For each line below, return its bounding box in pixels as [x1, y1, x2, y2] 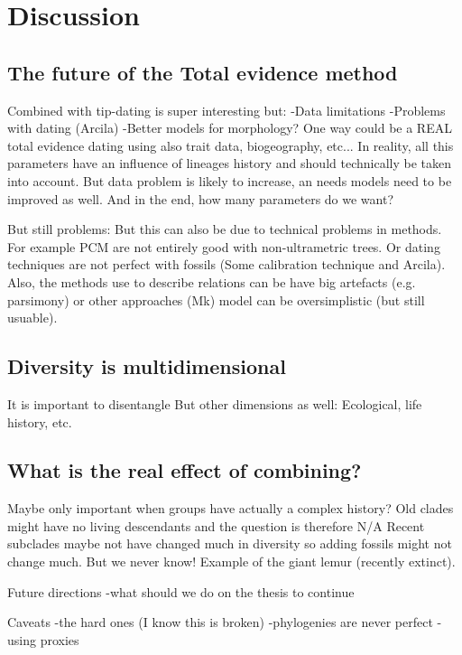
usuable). [7, 308, 58, 327]
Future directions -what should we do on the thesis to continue [7, 582, 355, 601]
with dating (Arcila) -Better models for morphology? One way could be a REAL [7, 118, 452, 137]
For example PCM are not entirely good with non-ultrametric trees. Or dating [7, 237, 440, 256]
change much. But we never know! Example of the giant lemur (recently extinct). [7, 552, 456, 571]
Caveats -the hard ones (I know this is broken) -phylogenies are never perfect [7, 613, 433, 632]
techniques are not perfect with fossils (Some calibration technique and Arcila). [7, 255, 446, 274]
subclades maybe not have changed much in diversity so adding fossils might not [7, 534, 452, 553]
